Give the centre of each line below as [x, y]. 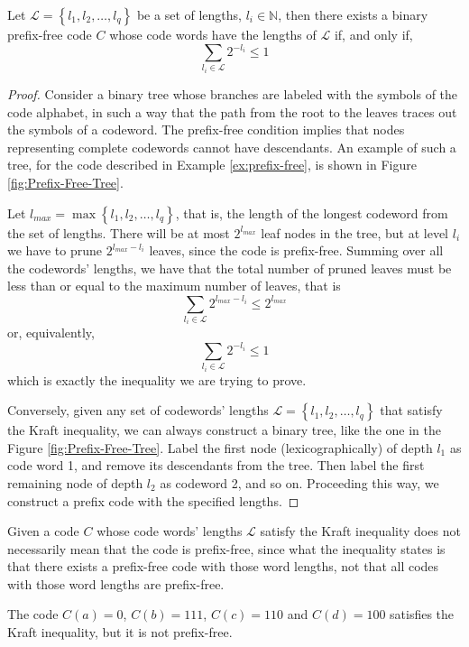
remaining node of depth [75, 482]
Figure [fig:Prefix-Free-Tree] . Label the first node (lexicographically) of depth [220, 447]
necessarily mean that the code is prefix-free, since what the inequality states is [226, 548]
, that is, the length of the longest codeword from [312, 213]
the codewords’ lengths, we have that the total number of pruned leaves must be [230, 268]
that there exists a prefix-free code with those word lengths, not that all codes [223, 566]
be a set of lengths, [189, 14]
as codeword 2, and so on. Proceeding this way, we [299, 482]
